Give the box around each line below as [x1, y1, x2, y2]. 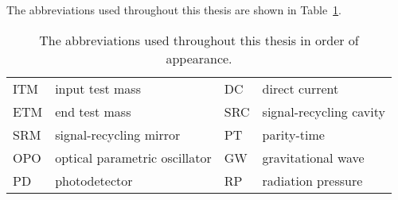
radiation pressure [262, 171, 363, 190]
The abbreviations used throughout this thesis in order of [39, 30, 359, 49]
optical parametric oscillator [55, 148, 212, 167]
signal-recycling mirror [55, 125, 181, 144]
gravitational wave [262, 148, 365, 167]
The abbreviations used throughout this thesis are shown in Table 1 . [6, 2, 342, 17]
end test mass [55, 102, 131, 121]
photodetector [55, 171, 133, 190]
